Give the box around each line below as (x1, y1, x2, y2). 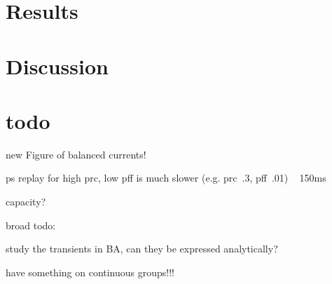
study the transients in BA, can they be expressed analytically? (6, 241, 278, 256)
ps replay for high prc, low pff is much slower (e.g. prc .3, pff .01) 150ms (6, 170, 326, 185)
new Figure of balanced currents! (6, 147, 146, 161)
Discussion (6, 51, 109, 80)
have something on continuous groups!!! (6, 264, 175, 279)
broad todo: (6, 217, 56, 232)
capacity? (6, 194, 46, 209)
